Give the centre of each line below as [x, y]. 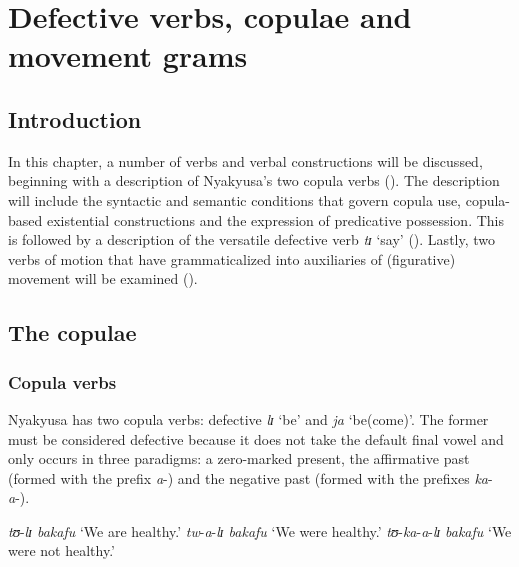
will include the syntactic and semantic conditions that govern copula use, [235, 199]
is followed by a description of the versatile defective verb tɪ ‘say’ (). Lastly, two [252, 239]
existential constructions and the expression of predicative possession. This [275, 219]
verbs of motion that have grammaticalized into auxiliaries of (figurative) [232, 258]
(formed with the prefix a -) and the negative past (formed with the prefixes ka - [250, 477]
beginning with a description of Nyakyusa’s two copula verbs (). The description [254, 180]
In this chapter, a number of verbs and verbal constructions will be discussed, [245, 160]
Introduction [75, 118]
